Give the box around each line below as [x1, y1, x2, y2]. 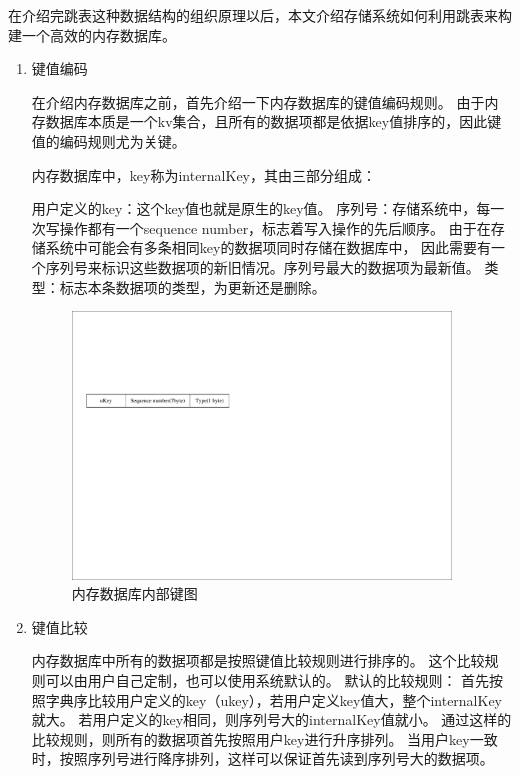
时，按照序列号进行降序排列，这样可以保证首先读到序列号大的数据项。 [31, 748, 494, 769]
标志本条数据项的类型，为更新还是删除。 [59, 276, 326, 297]
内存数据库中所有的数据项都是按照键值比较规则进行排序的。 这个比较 [31, 650, 485, 671]
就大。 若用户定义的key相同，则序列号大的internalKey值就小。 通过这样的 [31, 709, 512, 730]
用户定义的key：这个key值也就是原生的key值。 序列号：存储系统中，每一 [31, 198, 505, 219]
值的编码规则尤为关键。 [31, 130, 186, 151]
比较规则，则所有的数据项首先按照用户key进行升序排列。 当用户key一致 [31, 728, 498, 749]
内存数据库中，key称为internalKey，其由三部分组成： [31, 164, 377, 185]
